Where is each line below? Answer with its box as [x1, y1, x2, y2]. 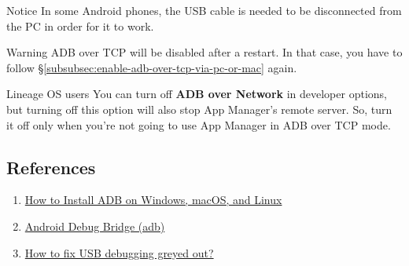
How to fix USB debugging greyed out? [24, 244, 214, 261]
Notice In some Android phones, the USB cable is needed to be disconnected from [6, 2, 402, 18]
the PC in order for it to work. [6, 17, 154, 34]
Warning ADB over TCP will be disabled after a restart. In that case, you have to [6, 44, 403, 60]
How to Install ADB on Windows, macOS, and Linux [24, 191, 282, 208]
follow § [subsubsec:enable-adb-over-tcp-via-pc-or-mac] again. [6, 59, 297, 75]
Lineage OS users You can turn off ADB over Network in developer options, [6, 86, 387, 102]
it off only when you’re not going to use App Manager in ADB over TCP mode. [6, 116, 391, 133]
